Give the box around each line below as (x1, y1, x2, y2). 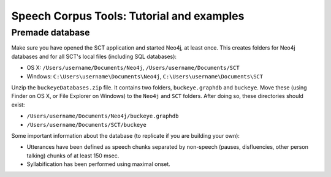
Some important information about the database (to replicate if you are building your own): (11, 132, 240, 139)
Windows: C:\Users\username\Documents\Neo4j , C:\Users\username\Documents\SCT (26, 72, 264, 80)
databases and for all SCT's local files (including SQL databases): (11, 53, 177, 60)
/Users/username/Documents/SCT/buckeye (26, 121, 146, 128)
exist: (11, 101, 25, 108)
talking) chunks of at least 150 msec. (26, 152, 120, 159)
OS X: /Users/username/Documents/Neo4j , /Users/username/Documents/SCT (26, 64, 240, 72)
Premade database (11, 27, 90, 38)
